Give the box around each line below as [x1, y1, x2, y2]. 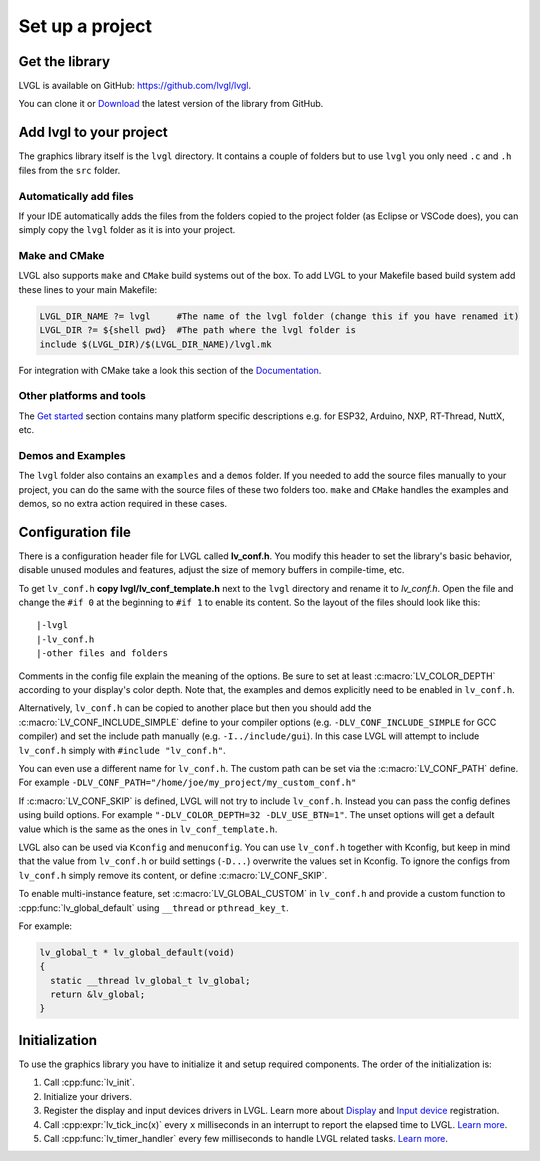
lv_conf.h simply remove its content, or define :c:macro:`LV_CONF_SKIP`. [18, 869, 328, 881]
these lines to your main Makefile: [18, 283, 158, 295]
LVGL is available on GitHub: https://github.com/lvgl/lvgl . [18, 80, 252, 92]
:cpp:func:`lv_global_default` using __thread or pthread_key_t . [18, 901, 289, 914]
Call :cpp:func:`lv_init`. [43, 1076, 135, 1089]
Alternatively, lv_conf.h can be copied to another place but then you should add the [18, 702, 372, 714]
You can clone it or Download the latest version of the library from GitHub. [18, 98, 324, 110]
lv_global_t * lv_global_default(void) [39, 946, 235, 958]
